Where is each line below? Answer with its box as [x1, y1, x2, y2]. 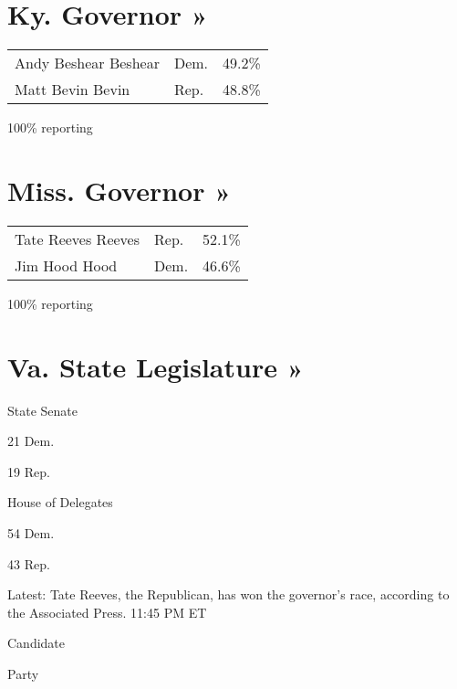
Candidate [7, 633, 66, 652]
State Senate [7, 400, 78, 419]
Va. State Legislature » [7, 347, 304, 385]
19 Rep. [7, 461, 50, 481]
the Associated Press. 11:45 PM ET [7, 602, 207, 621]
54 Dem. [7, 523, 55, 542]
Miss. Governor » [7, 171, 232, 208]
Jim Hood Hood [15, 254, 118, 276]
